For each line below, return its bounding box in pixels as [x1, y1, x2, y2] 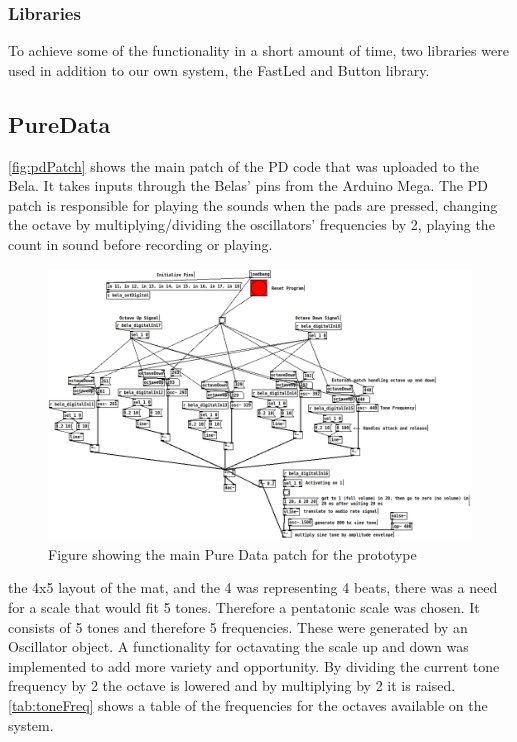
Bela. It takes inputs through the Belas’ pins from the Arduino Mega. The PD [8, 175, 488, 196]
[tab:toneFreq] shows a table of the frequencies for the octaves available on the [8, 694, 488, 715]
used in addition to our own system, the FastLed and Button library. [8, 59, 430, 80]
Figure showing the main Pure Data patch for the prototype [48, 543, 417, 564]
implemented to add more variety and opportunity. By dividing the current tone [8, 655, 500, 676]
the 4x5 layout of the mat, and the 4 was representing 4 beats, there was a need [8, 577, 498, 598]
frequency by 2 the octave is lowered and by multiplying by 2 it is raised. [8, 675, 456, 696]
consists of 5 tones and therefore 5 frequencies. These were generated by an [8, 616, 468, 637]
